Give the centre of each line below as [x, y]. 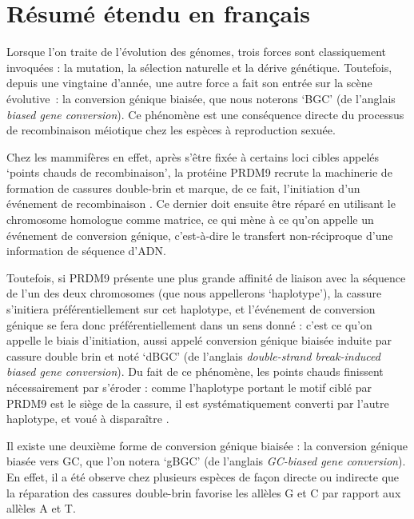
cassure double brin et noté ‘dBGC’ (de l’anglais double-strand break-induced [193, 355]
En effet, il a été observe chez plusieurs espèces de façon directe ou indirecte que [203, 476]
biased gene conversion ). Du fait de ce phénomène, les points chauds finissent [195, 371]
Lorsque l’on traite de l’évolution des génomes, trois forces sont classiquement [196, 52]
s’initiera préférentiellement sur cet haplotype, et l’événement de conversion [191, 309]
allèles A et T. [41, 508]
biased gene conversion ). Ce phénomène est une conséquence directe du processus [205, 114]
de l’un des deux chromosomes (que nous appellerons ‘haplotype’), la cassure [194, 293]
